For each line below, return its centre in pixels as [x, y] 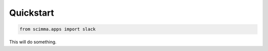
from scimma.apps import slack [58, 29]
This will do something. [33, 42]
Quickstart [32, 13]
